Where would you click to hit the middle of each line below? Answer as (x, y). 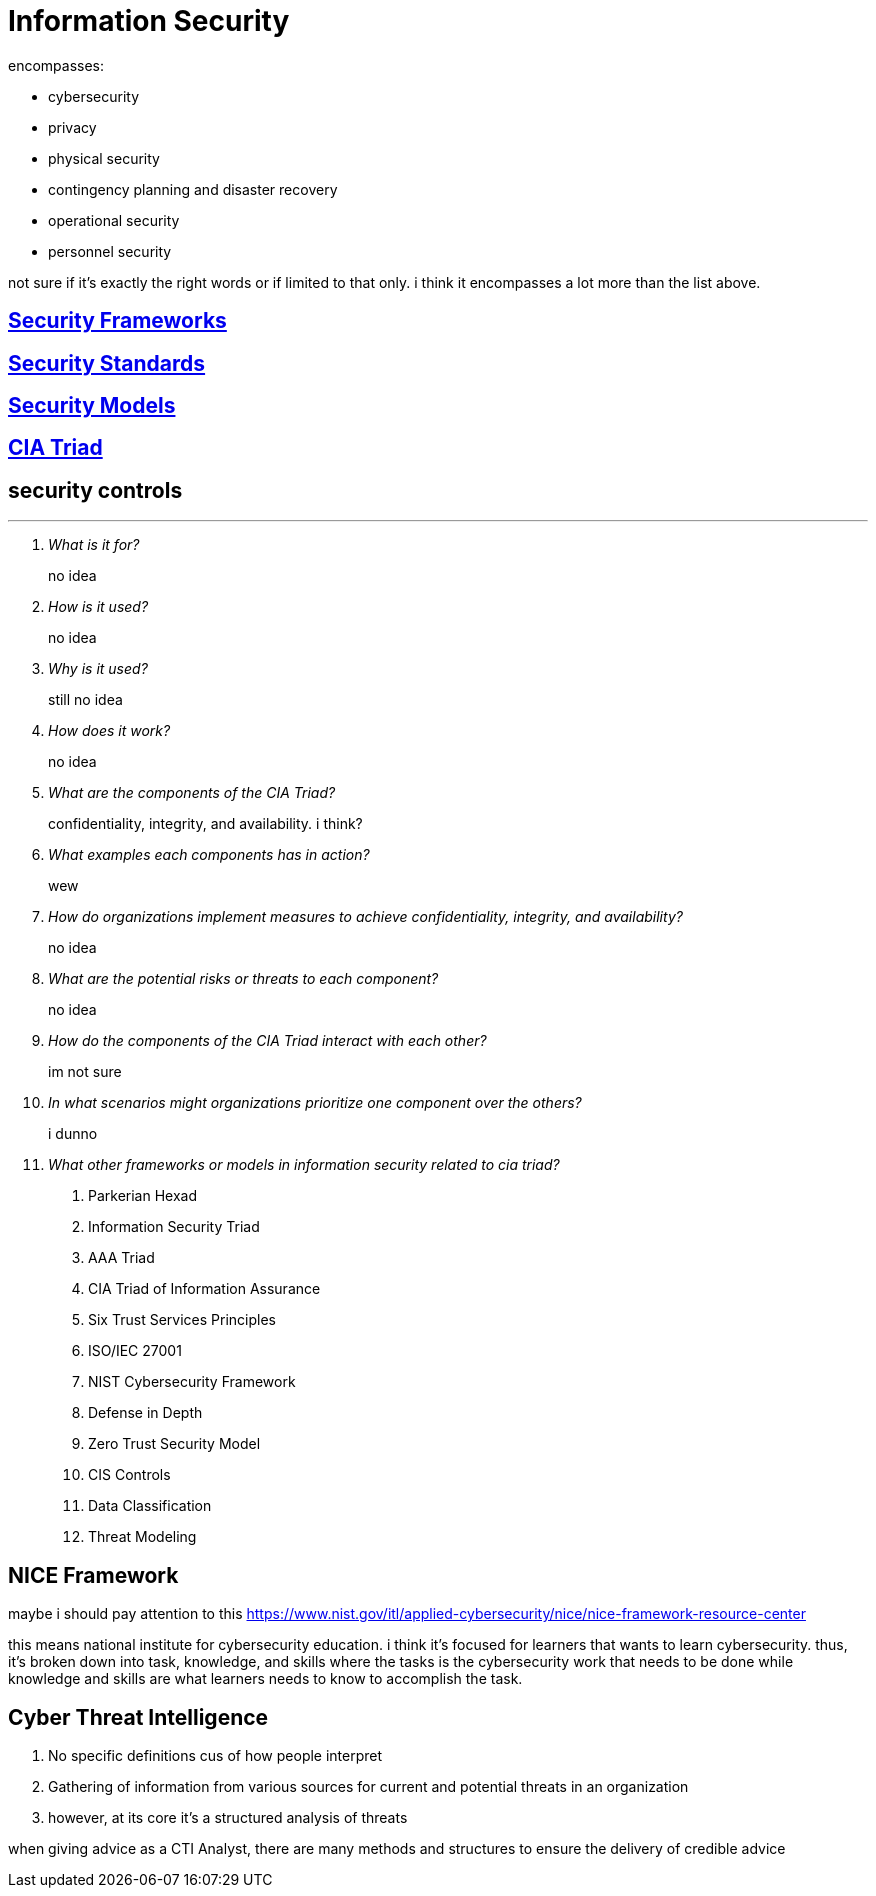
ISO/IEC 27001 (135, 1351)
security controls (95, 490)
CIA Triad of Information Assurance (204, 1289)
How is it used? (98, 607)
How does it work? (109, 731)
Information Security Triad (174, 1227)
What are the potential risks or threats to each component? (243, 979)
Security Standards (107, 363)
